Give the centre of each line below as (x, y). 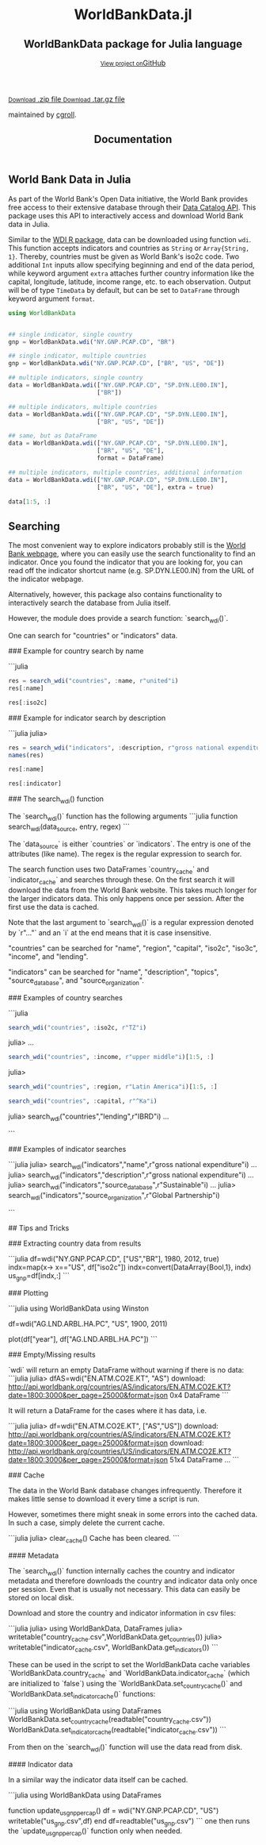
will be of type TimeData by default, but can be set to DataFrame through (124, 290)
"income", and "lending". (48, 956)
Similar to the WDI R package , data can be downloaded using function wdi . (130, 239)
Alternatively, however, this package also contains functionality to (115, 595)
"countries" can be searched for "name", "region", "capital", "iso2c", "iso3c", (133, 948)
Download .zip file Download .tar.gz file (66, 99)
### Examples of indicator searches (67, 1149)
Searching (34, 526)
